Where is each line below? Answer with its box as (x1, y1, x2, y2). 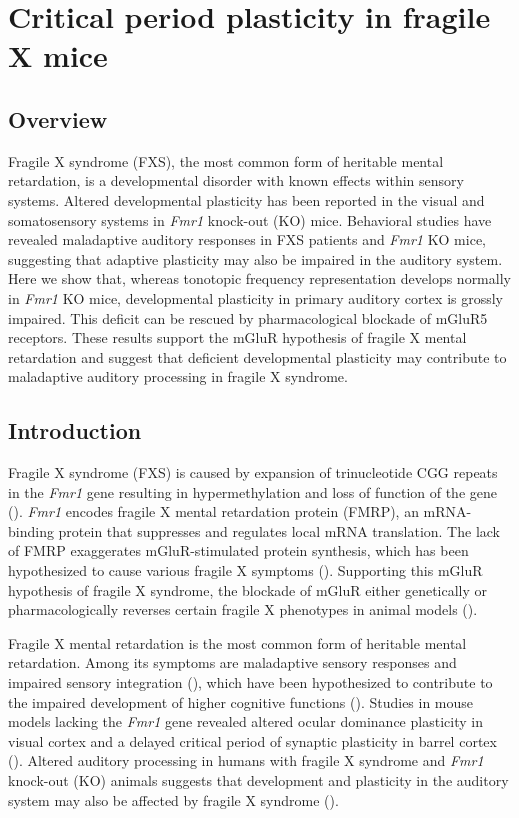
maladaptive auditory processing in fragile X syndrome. (8, 366, 348, 387)
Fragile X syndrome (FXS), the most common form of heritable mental (8, 150, 444, 171)
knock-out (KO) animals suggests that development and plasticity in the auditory (8, 770, 509, 790)
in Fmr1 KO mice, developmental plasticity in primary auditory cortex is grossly (8, 287, 504, 308)
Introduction (8, 415, 142, 446)
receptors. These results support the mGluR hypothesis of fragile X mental (8, 327, 467, 348)
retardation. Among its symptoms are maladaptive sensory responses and (8, 652, 457, 673)
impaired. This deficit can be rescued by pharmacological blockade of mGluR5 (8, 307, 488, 328)
